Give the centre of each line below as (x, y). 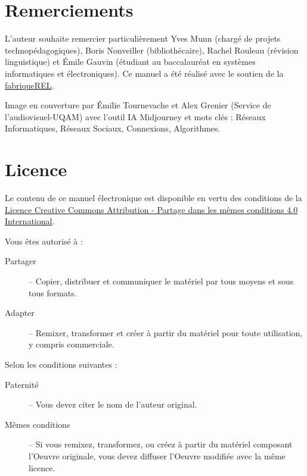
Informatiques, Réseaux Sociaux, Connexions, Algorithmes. (113, 128)
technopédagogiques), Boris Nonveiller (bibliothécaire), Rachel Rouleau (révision (152, 50)
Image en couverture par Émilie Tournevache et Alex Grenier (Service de (138, 105)
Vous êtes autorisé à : (44, 241)
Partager (21, 261)
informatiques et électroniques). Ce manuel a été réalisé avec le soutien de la (144, 73)
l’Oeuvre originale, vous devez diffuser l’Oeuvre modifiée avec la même (157, 455)
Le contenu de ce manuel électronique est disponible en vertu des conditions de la (153, 198)
